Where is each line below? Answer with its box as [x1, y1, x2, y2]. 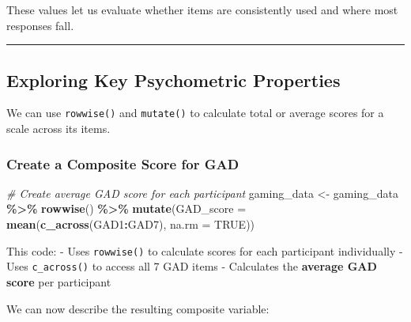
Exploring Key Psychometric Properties [6, 67, 341, 92]
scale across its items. [6, 120, 111, 137]
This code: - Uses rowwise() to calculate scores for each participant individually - [6, 242, 403, 259]
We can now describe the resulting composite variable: [6, 300, 270, 316]
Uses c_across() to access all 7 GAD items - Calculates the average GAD [6, 258, 377, 275]
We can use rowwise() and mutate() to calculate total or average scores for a [6, 104, 384, 121]
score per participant [6, 273, 111, 290]
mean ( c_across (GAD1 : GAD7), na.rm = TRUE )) [6, 216, 255, 233]
